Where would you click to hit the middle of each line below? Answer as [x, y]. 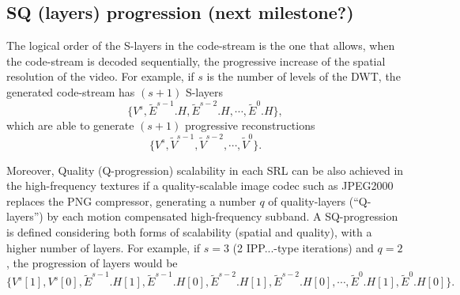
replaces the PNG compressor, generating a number [131, 200]
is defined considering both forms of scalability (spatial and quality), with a [189, 231]
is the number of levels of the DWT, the [304, 76]
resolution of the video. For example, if [100, 76]
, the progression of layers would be [92, 263]
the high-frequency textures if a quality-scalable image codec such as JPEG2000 [200, 185]
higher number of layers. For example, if [104, 247]
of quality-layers [307, 200]
